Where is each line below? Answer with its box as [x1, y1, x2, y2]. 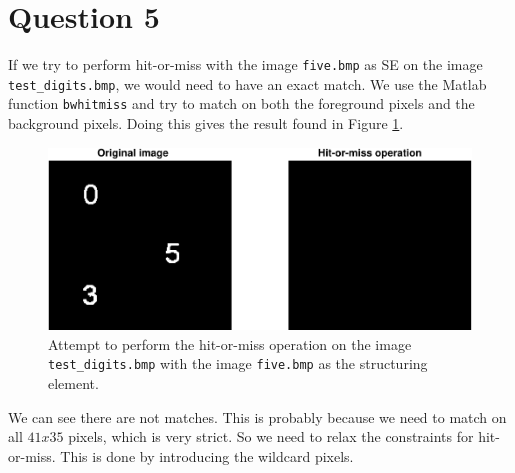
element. [48, 372, 99, 393]
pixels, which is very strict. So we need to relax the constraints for [68, 426, 474, 447]
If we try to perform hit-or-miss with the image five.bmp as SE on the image [8, 54, 483, 75]
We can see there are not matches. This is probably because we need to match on [8, 406, 507, 427]
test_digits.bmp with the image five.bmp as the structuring [48, 353, 428, 374]
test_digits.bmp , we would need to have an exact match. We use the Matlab [8, 73, 487, 94]
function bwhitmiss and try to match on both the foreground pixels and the [8, 93, 475, 114]
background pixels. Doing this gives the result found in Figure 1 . [8, 113, 404, 134]
